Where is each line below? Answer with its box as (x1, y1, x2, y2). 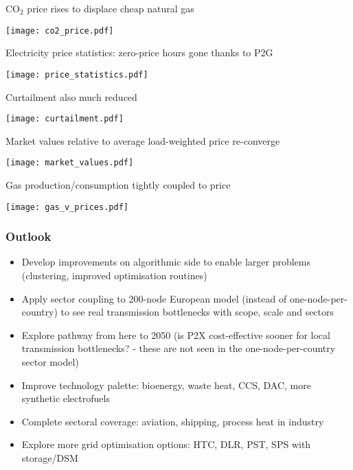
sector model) (21, 355, 79, 369)
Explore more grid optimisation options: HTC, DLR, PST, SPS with (21, 437, 311, 451)
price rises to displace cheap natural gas (27, 1, 194, 15)
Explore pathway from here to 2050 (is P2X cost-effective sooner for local (21, 327, 330, 342)
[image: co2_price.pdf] (5, 25, 114, 36)
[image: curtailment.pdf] (5, 114, 124, 124)
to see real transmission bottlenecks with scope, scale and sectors (60, 305, 334, 319)
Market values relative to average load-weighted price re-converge (5, 133, 280, 148)
